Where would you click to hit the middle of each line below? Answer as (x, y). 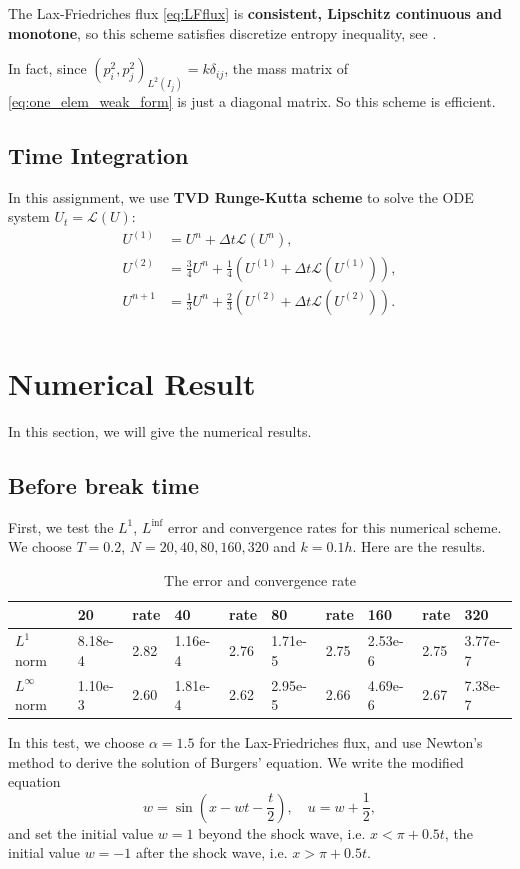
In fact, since (47, 68)
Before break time (103, 484)
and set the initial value (81, 832)
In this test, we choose (76, 742)
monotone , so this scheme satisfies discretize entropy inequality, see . (222, 32)
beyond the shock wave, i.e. (282, 832)
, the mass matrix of (286, 68)
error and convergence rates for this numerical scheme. (334, 526)
